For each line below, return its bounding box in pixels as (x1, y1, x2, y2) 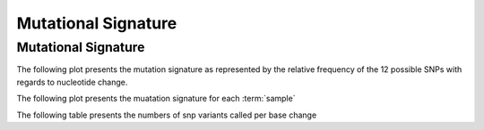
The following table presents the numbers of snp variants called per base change (16, 110, 317, 120)
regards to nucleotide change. (16, 77, 128, 87)
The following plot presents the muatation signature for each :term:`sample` (16, 93, 296, 104)
